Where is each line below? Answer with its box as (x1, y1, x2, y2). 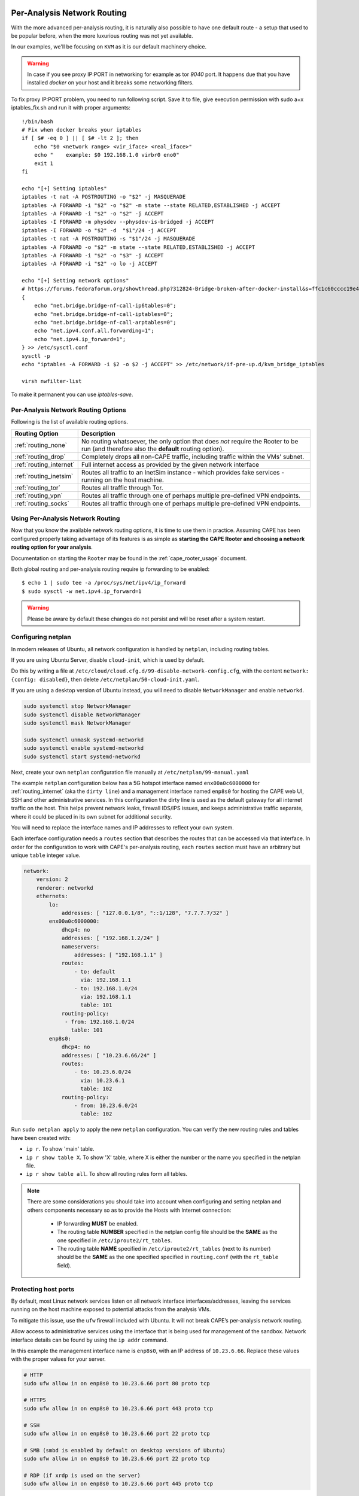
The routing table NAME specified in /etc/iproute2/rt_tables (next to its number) (57, 1245, 271, 1252)
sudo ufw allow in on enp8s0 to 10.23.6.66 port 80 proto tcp (23, 1380, 210, 1386)
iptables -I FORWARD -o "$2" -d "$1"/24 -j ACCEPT (22, 227, 177, 233)
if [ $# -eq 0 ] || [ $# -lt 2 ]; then (22, 135, 139, 142)
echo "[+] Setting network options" (22, 277, 129, 284)
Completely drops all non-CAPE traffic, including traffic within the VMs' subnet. (81, 452, 305, 461)
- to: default (74, 968, 116, 975)
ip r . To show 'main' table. (26, 1145, 95, 1153)
